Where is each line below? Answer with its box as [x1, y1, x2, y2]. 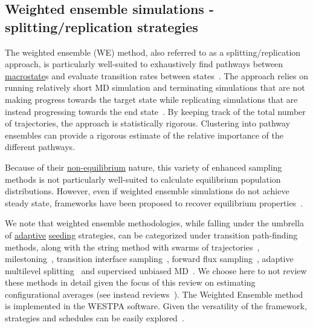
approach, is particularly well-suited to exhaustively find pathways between [5, 57, 283, 70]
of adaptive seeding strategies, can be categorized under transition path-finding [5, 228, 298, 241]
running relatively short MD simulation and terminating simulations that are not [5, 81, 305, 94]
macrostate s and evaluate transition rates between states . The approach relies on [5, 69, 308, 82]
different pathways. [5, 140, 76, 153]
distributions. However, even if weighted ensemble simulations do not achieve [5, 185, 289, 197]
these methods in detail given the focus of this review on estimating [5, 276, 256, 289]
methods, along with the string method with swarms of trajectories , [5, 240, 260, 253]
